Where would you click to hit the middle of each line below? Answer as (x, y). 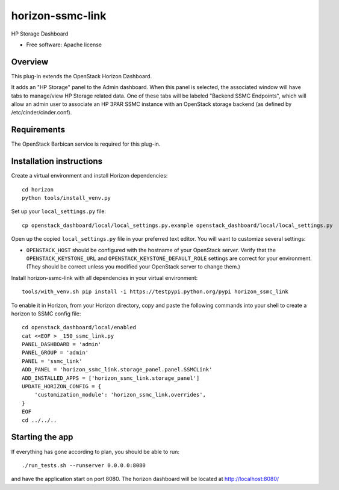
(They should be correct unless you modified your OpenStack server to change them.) (133, 267)
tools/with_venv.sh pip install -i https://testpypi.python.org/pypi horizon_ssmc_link (155, 292)
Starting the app (42, 437)
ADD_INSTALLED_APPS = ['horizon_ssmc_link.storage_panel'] (111, 378)
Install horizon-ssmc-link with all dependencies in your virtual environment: (104, 278)
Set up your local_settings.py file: (59, 211)
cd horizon (38, 189)
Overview (30, 62)
